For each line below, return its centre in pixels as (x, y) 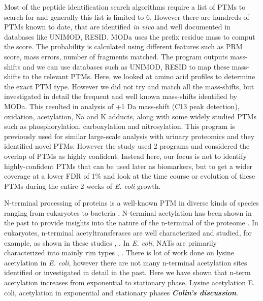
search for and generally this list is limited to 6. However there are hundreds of (127, 16)
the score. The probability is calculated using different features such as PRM (123, 46)
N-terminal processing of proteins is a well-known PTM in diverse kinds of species (131, 203)
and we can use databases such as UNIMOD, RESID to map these (126, 66)
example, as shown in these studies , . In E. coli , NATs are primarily (110, 242)
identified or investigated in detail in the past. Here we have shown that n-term (127, 272)
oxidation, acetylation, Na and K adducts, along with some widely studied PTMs (130, 116)
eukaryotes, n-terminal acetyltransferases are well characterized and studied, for (128, 233)
